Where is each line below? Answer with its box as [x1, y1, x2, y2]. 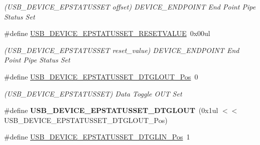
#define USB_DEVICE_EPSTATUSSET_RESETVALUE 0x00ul [4, 28, 210, 38]
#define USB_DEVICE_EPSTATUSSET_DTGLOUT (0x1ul [4, 105, 218, 115]
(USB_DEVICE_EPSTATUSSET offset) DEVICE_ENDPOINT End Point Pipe [4, 1, 256, 11]
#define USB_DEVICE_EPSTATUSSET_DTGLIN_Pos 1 [4, 131, 190, 142]
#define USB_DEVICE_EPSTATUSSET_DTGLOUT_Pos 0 [4, 71, 198, 81]
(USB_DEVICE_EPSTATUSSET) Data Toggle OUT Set [4, 88, 182, 98]
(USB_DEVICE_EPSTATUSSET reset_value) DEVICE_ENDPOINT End [4, 44, 239, 55]
